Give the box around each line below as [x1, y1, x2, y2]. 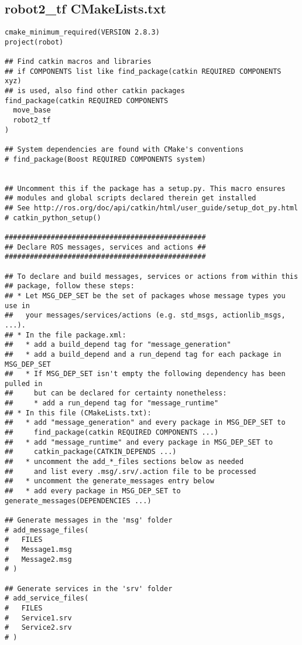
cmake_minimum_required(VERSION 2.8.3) [5, 28, 160, 37]
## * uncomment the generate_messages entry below [5, 477, 214, 486]
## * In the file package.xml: [5, 330, 126, 339]
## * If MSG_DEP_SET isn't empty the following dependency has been [5, 370, 286, 378]
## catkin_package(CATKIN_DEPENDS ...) [5, 448, 177, 456]
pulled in [5, 379, 43, 388]
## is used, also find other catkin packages [5, 87, 185, 95]
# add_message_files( [5, 525, 89, 534]
